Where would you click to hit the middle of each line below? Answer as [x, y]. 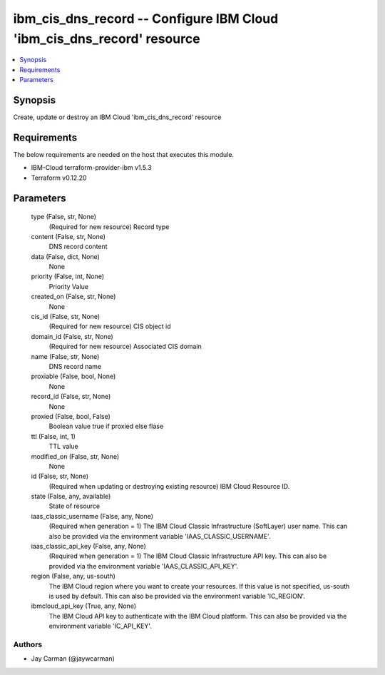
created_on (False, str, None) [73, 297]
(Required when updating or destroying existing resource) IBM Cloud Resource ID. [169, 486]
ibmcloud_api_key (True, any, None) [84, 606]
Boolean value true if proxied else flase [106, 426]
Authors [28, 644]
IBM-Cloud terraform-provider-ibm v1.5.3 [92, 168]
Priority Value [69, 286]
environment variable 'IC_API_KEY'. [101, 626]
